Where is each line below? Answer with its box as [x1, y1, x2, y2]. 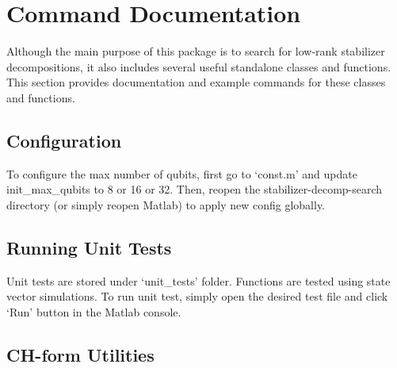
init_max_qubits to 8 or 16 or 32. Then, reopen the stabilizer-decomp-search [6, 181, 383, 197]
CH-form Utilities [6, 342, 155, 366]
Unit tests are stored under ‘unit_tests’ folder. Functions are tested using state [6, 272, 391, 289]
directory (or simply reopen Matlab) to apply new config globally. [6, 196, 326, 213]
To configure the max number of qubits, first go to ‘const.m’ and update [6, 165, 357, 182]
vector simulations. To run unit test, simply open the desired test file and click [6, 288, 388, 305]
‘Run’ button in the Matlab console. [6, 303, 181, 320]
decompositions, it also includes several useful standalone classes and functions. [6, 58, 391, 75]
